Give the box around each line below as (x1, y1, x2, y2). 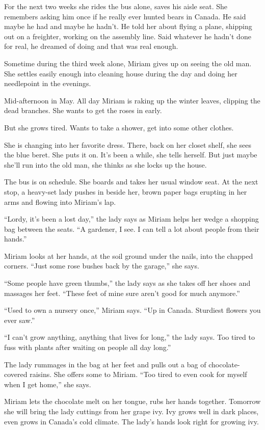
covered (4, 369, 28, 380)
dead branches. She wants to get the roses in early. (4, 105, 162, 116)
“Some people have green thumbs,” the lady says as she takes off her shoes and (4, 278, 251, 288)
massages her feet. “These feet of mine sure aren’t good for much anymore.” (4, 287, 240, 298)
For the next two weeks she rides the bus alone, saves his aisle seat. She (4, 1, 227, 11)
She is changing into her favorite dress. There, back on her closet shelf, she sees (4, 139, 251, 150)
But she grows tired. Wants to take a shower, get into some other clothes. (4, 122, 234, 132)
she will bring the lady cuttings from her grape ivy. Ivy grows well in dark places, (4, 406, 259, 416)
